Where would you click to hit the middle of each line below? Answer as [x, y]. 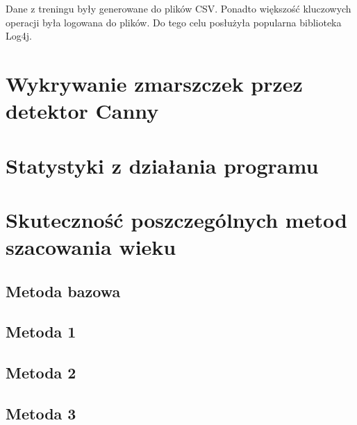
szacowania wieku [91, 247]
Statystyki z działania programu [162, 165]
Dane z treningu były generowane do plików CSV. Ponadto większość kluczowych [178, 8]
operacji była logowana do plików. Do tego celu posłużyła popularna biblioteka [174, 22]
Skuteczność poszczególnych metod [176, 219]
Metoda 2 [41, 373]
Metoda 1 [41, 332]
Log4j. [19, 36]
